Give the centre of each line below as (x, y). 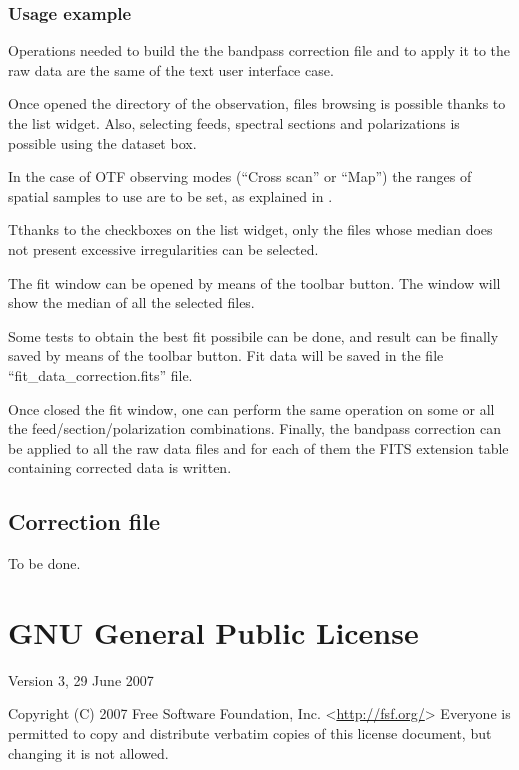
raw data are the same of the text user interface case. (171, 69)
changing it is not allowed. (88, 752)
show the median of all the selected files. (131, 302)
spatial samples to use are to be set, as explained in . (170, 195)
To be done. (44, 563)
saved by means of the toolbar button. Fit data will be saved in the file (226, 355)
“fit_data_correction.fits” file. (100, 374)
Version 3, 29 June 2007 (81, 679)
